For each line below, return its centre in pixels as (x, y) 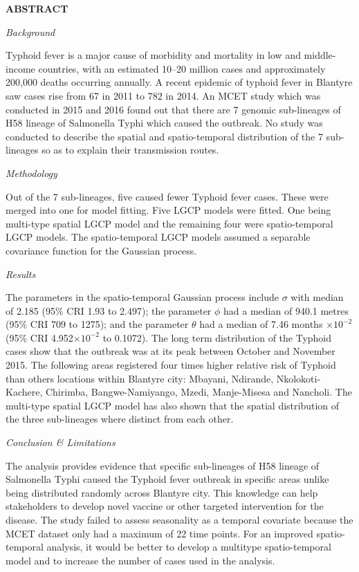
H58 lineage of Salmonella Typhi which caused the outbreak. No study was (164, 123)
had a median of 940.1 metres (286, 310)
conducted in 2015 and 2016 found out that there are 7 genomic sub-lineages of (173, 109)
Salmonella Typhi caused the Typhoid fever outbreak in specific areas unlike (167, 479)
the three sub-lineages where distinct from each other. (120, 419)
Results (21, 274)
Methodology (31, 173)
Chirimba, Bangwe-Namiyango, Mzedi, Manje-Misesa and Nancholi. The (199, 392)
